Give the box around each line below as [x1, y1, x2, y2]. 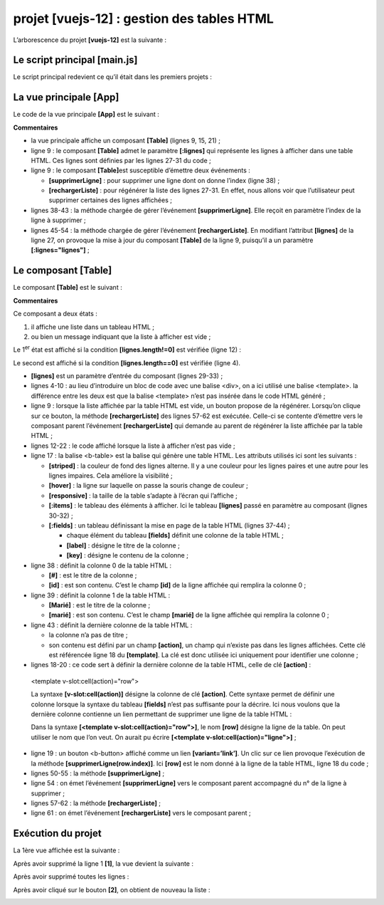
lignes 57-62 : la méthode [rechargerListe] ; [31, 799, 161, 807]
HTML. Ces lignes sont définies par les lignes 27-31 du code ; [31, 156, 211, 164]
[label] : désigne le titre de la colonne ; [66, 541, 181, 550]
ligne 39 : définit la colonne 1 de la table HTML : [31, 591, 171, 600]
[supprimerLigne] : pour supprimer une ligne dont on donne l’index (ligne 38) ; [48, 176, 280, 184]
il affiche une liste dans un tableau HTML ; [31, 323, 155, 331]
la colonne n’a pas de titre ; [48, 631, 128, 639]
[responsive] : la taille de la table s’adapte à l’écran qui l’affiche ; [48, 491, 238, 500]
